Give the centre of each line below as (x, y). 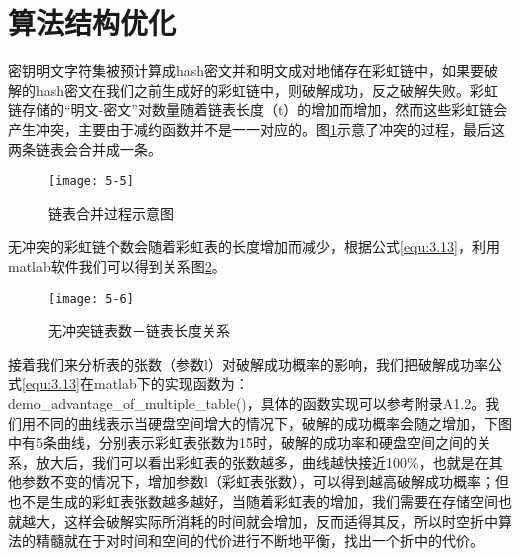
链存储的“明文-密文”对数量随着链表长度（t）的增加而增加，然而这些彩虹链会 (258, 109)
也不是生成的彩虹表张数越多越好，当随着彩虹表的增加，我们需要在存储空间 (253, 500)
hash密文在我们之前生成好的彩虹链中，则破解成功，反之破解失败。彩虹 (267, 89)
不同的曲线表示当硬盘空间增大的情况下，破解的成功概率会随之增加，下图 (273, 422)
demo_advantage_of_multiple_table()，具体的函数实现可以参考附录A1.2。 (247, 402)
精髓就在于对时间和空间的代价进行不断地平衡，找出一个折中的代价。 (259, 540)
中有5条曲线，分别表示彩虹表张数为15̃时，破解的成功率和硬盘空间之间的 (242, 442)
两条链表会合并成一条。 (85, 148)
